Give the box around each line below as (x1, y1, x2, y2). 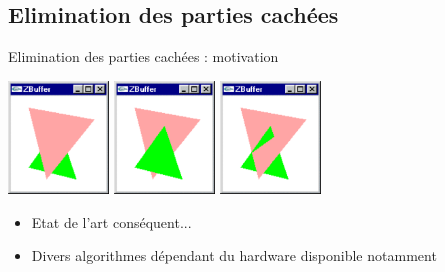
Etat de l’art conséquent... (31, 211, 192, 232)
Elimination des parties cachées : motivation (8, 46, 279, 67)
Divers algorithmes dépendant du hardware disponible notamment (31, 245, 437, 266)
